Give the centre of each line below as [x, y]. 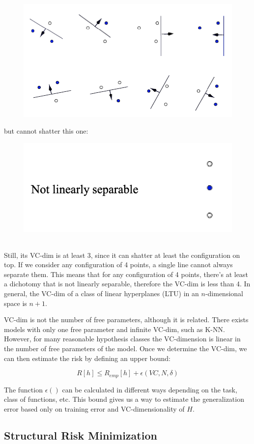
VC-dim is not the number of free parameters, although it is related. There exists [126, 319]
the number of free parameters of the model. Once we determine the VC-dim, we [126, 348]
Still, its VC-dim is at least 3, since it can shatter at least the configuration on [122, 255]
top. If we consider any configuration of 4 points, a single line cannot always [118, 264]
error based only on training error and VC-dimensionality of [94, 408]
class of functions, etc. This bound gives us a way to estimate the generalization [124, 399]
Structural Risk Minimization [81, 435]
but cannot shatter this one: [46, 130]
